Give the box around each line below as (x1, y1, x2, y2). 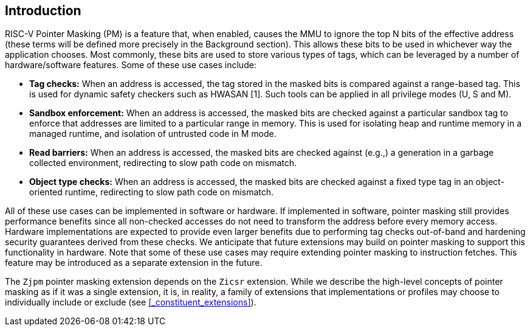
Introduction (5, 3, 81, 18)
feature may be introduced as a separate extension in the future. (5, 257, 263, 268)
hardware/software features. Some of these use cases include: (5, 60, 256, 71)
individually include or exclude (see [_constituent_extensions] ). (5, 297, 256, 308)
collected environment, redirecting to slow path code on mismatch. (29, 158, 297, 169)
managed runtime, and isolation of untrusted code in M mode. (29, 128, 277, 139)
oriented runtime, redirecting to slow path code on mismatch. (29, 187, 274, 198)
